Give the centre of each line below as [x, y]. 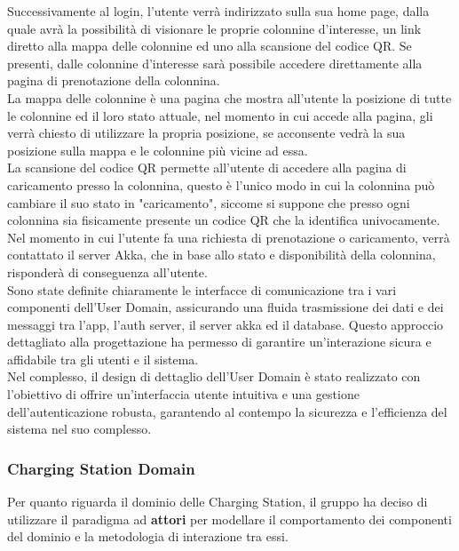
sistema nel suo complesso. [79, 429]
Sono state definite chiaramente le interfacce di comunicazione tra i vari [202, 289]
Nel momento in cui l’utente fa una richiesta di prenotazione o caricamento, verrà [229, 237]
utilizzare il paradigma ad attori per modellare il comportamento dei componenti [229, 519]
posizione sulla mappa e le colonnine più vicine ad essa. [158, 150]
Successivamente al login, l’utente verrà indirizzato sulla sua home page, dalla [218, 11]
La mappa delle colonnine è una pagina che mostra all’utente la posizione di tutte [229, 97]
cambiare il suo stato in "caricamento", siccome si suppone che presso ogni [209, 202]
